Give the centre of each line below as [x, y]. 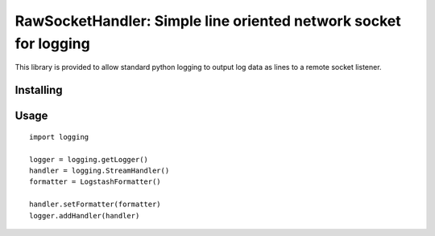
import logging [59, 137]
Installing [39, 90]
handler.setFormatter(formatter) [95, 204]
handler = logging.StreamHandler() [99, 170]
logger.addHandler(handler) [85, 216]
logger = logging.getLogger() [89, 159]
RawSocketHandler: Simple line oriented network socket [208, 21]
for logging [52, 43]
